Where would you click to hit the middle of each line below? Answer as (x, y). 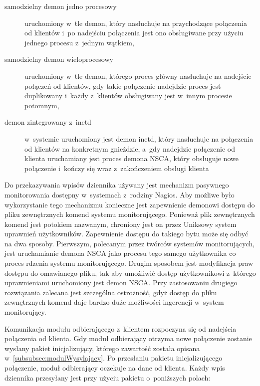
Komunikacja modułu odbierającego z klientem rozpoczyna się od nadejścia (121, 328)
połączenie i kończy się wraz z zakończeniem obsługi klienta (117, 168)
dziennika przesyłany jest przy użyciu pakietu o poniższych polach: (108, 377)
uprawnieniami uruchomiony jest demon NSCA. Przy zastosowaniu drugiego (121, 283)
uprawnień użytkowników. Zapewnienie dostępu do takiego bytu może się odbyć (127, 234)
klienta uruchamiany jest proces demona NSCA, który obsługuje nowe (131, 158)
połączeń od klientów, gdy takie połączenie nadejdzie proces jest (123, 86)
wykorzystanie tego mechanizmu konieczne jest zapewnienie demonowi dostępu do (130, 204)
